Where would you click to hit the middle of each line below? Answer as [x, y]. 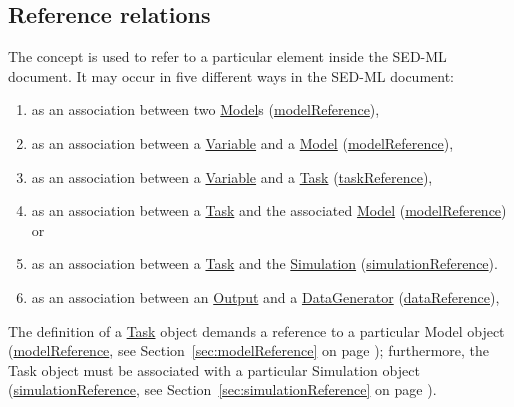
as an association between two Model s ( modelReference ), [205, 109]
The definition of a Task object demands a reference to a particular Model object [256, 330]
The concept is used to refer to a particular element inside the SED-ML [227, 56]
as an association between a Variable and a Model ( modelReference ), [242, 142]
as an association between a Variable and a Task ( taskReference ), [232, 176]
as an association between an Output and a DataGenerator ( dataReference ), [265, 296]
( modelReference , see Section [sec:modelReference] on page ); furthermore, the [249, 350]
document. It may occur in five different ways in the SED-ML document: [231, 75]
